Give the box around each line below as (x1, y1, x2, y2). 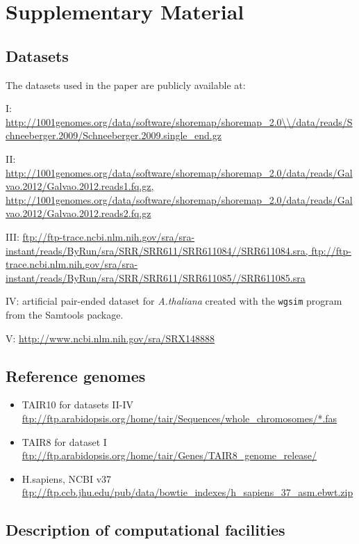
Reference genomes (6, 365, 146, 386)
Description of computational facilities (6, 519, 285, 541)
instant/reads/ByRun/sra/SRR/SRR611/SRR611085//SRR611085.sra (6, 270, 306, 285)
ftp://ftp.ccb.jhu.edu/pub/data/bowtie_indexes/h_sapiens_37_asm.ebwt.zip (22, 485, 353, 499)
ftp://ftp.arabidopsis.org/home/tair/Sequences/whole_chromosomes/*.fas (22, 410, 337, 425)
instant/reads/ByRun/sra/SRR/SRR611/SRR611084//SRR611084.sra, (6, 243, 308, 257)
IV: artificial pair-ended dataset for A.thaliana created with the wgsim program (6, 294, 342, 308)
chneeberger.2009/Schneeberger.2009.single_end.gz (6, 128, 222, 143)
